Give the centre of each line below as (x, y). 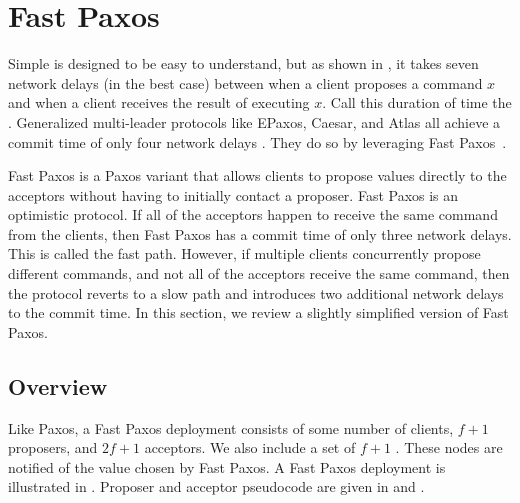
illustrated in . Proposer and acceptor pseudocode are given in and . (216, 486)
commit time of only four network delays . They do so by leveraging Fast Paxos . (257, 141)
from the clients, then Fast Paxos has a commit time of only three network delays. (260, 233)
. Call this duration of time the (417, 102)
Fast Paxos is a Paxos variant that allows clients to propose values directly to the (257, 175)
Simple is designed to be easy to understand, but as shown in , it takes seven (243, 63)
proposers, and (53, 447)
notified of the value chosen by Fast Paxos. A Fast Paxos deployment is (227, 466)
